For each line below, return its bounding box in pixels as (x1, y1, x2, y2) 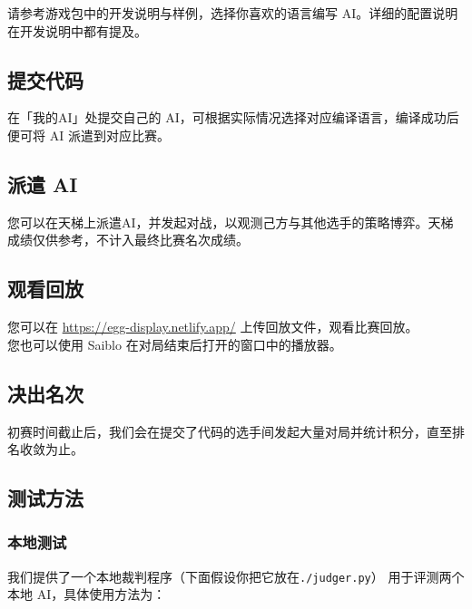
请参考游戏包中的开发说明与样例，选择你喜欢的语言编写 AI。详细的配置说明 (7, 4, 458, 22)
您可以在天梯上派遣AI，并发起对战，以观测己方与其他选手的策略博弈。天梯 (7, 212, 454, 231)
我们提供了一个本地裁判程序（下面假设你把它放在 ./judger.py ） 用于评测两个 (7, 566, 465, 585)
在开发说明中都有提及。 (7, 21, 147, 40)
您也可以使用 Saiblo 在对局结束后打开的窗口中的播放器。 (7, 334, 342, 353)
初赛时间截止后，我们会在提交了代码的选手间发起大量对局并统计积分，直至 (7, 421, 452, 440)
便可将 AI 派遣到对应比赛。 (7, 125, 170, 144)
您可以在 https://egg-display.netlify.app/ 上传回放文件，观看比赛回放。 (7, 317, 418, 336)
